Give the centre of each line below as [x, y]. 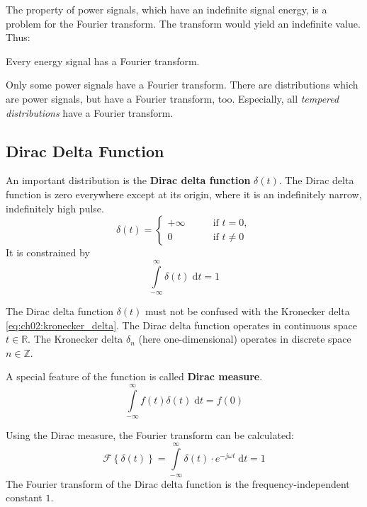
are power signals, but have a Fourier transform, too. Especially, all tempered [173, 98]
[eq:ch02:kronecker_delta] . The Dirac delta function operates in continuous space [182, 325]
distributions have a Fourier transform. [90, 112]
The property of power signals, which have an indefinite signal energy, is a [166, 9]
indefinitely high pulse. [55, 208]
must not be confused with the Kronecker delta [247, 311]
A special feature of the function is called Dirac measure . [134, 376]
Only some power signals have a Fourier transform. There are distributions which [182, 85]
